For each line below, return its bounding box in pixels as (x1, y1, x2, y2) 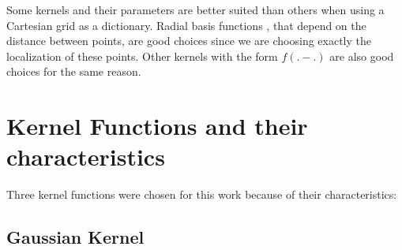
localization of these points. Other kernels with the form (6, 47, 278, 64)
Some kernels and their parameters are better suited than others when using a (6, 2, 385, 17)
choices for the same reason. (6, 63, 141, 80)
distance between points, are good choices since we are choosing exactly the (6, 32, 371, 49)
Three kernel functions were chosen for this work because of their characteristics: (6, 186, 397, 203)
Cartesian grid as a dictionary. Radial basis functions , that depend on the (6, 17, 366, 33)
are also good (329, 47, 394, 64)
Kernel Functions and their (6, 110, 308, 142)
